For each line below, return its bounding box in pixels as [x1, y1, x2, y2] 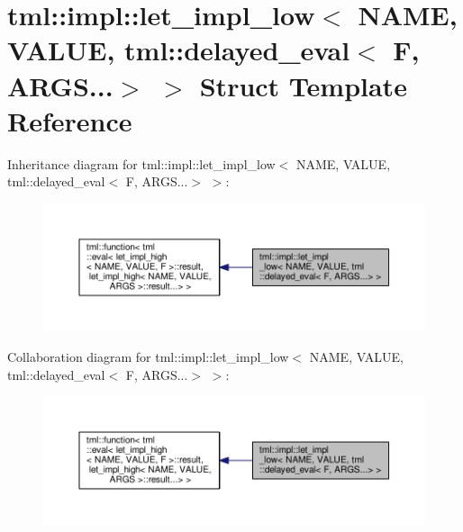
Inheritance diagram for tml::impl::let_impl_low [7, 154, 276, 173]
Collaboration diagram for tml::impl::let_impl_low [7, 347, 289, 366]
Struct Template [199, 67, 407, 104]
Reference [7, 102, 132, 139]
